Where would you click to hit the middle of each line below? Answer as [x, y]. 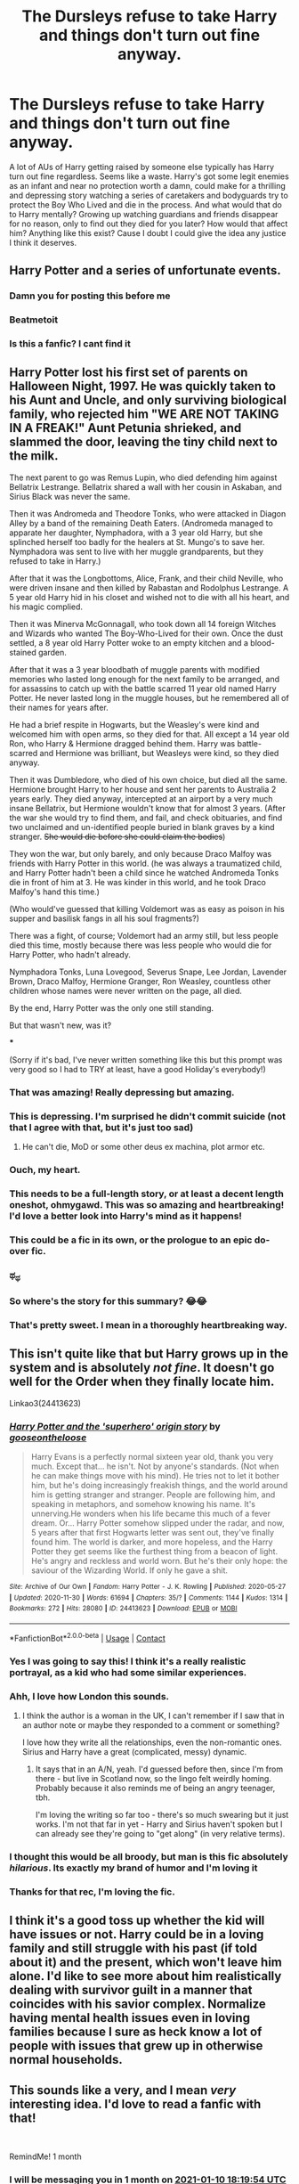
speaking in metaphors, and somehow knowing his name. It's [143, 1504]
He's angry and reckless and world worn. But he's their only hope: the [159, 1561]
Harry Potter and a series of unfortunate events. [145, 270]
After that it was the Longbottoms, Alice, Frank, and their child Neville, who [146, 578]
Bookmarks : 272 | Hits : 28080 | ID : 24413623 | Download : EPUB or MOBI [123, 1609]
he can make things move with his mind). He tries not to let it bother [155, 1476]
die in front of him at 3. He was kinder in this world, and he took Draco [138, 882]
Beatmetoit [34, 320]
